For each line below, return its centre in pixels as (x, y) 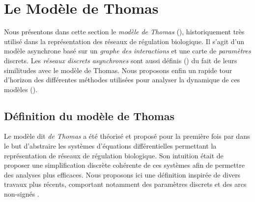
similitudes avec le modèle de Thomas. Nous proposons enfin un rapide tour (118, 70)
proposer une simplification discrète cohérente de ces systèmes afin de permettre (124, 165)
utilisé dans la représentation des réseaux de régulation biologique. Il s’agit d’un (124, 41)
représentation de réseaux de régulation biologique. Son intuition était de (114, 155)
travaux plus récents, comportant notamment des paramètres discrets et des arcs (125, 184)
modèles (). (21, 89)
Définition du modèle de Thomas (89, 115)
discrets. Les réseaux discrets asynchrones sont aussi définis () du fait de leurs (121, 60)
